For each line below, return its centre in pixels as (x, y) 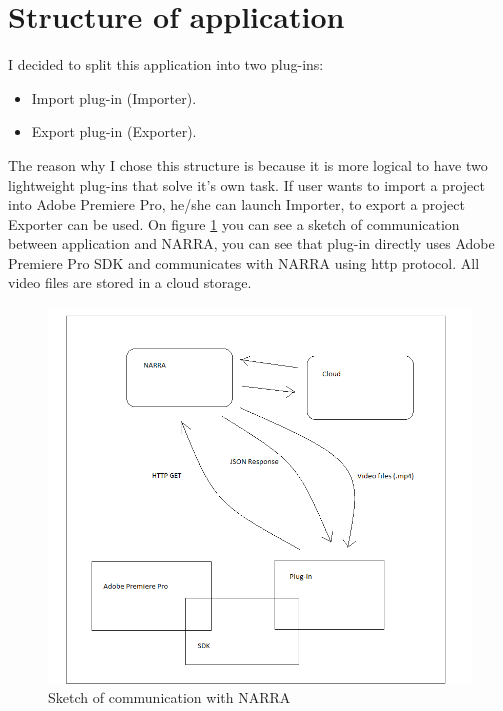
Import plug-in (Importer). (114, 97)
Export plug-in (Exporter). (114, 131)
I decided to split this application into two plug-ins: (166, 64)
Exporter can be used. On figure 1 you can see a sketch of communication (234, 223)
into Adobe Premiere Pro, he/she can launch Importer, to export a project (236, 204)
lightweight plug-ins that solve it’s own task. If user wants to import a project (246, 184)
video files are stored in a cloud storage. (130, 282)
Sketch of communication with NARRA (169, 697)
